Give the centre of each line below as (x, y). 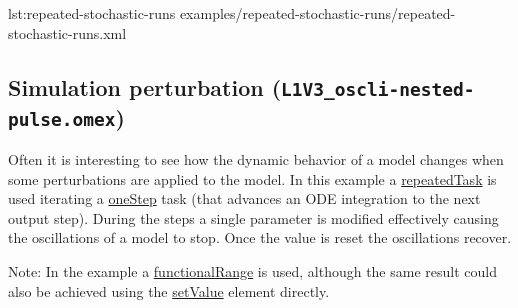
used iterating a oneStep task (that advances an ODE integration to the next (244, 198)
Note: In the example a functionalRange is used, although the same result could (252, 270)
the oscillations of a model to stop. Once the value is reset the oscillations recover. (260, 237)
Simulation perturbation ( (145, 86)
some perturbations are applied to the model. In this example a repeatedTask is (252, 178)
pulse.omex (62, 119)
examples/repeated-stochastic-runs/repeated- (317, 13)
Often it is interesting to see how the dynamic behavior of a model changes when (256, 158)
